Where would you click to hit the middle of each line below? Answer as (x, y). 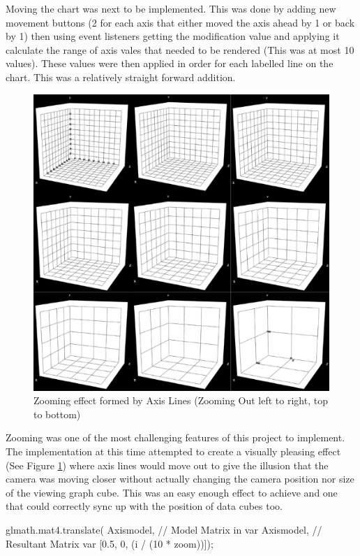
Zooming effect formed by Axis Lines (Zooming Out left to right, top (181, 400)
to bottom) (57, 414)
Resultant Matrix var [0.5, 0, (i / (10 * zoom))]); (110, 543)
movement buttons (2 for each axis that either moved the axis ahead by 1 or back (180, 22)
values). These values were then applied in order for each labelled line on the (170, 63)
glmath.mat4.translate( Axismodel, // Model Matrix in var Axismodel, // (164, 529)
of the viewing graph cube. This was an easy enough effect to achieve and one (172, 492)
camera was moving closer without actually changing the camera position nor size (180, 479)
